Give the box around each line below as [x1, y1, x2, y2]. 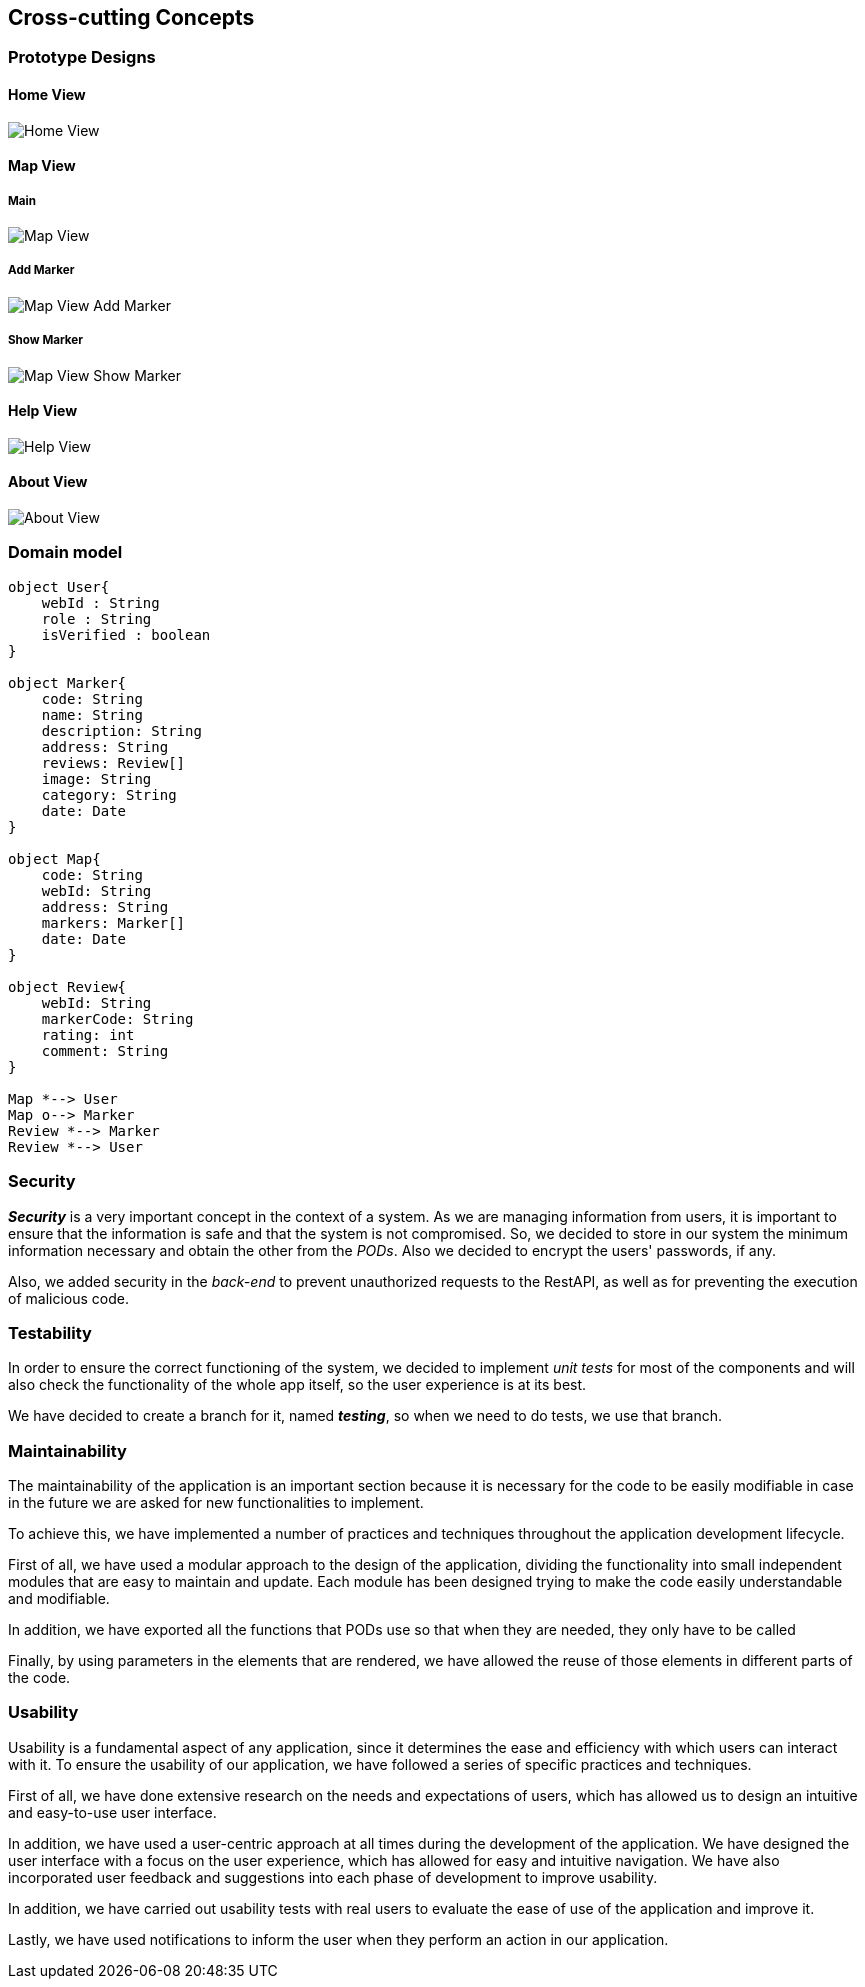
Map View [8, 157, 76, 175]
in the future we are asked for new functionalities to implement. [8, 1494, 424, 1512]
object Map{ [8, 850, 101, 867]
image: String [41, 770, 152, 787]
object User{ [8, 578, 110, 595]
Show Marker [8, 333, 83, 348]
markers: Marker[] [41, 914, 186, 931]
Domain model [8, 542, 123, 563]
